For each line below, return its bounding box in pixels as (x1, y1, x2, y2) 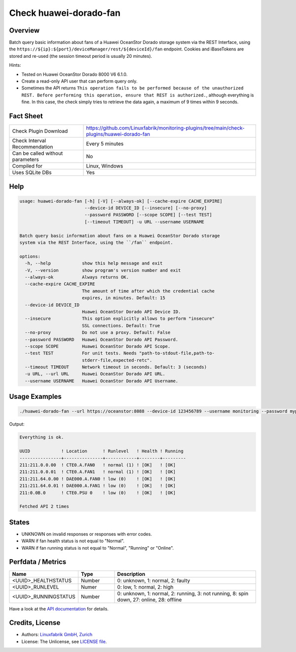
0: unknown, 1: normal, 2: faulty (117, 577, 190, 584)
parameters (12, 156, 39, 163)
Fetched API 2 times (19, 504, 69, 509)
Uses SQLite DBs (12, 169, 52, 176)
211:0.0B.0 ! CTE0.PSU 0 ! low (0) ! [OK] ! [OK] (19, 490, 176, 495)
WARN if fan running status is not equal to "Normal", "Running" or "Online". (21, 545, 174, 551)
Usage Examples (9, 392, 62, 401)
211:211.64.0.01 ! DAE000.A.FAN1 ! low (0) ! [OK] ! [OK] (19, 483, 176, 489)
